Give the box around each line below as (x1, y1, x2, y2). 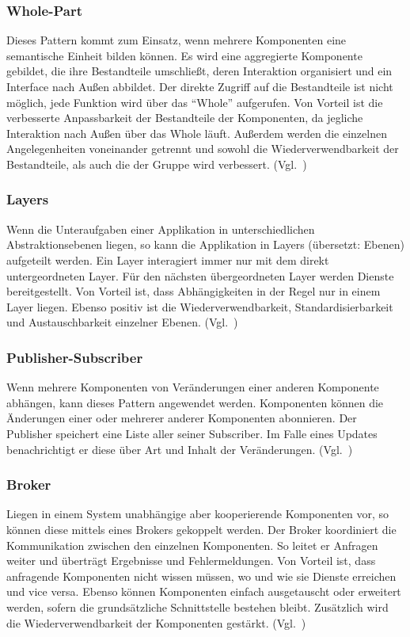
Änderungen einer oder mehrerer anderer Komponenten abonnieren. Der (6, 410, 357, 426)
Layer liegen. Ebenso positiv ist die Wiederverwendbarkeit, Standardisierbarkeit (6, 298, 393, 315)
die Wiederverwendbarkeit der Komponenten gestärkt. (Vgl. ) (6, 614, 306, 631)
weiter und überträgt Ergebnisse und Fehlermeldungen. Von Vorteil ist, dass (6, 552, 376, 569)
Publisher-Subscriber (6, 347, 143, 367)
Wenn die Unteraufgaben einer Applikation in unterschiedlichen (6, 220, 315, 237)
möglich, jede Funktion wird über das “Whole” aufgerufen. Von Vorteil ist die (6, 93, 383, 110)
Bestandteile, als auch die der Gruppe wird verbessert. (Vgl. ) (6, 155, 307, 172)
